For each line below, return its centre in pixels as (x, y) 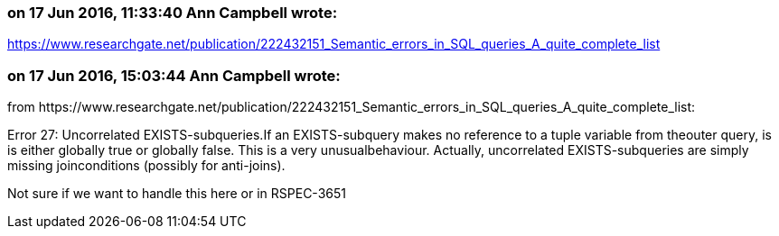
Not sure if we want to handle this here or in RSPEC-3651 (177, 194)
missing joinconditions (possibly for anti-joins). (146, 166)
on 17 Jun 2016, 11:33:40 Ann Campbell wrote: (173, 13)
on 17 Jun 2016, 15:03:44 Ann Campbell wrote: (174, 75)
